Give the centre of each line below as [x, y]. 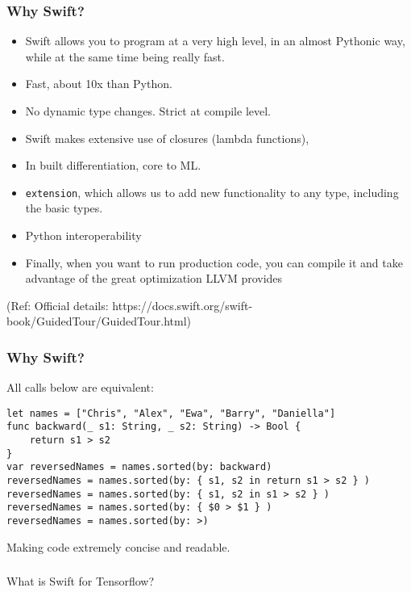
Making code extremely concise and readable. [118, 546]
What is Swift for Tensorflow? [81, 581]
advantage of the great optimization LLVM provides [154, 278]
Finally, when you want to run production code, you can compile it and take [214, 262]
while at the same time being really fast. [125, 56]
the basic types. [64, 208]
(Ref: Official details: [58, 305]
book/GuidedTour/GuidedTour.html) [99, 321]
